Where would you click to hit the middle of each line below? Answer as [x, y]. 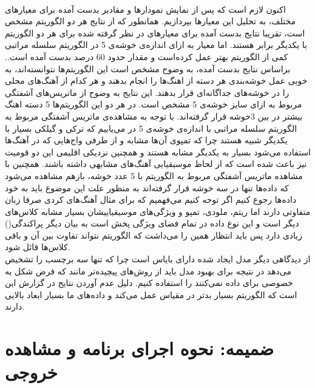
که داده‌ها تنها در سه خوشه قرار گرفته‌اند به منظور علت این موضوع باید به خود [147, 187]
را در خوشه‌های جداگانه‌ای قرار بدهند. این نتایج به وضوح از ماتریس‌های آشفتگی [147, 92]
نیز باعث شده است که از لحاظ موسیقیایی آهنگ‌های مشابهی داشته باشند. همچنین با [156, 164]
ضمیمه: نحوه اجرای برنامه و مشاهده [140, 348]
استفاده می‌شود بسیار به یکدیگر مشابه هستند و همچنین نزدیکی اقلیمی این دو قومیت [158, 151]
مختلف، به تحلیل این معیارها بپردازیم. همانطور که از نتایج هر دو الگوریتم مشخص [151, 21]
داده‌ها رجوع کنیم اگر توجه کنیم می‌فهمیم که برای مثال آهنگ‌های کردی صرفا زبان [151, 199]
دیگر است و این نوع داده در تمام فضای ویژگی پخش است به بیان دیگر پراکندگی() [152, 223]
